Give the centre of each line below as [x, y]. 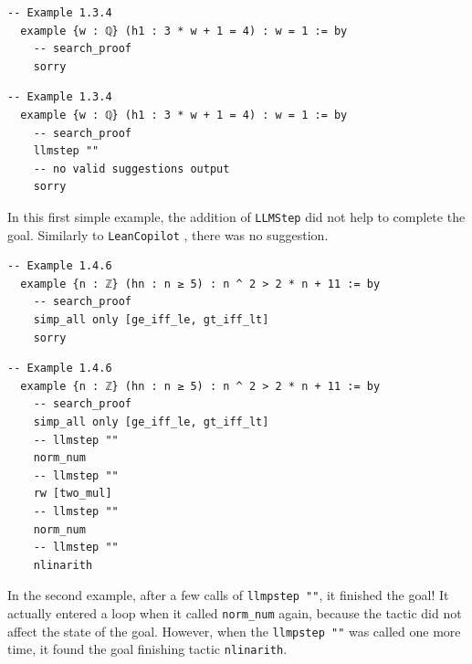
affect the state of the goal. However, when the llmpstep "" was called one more [234, 631]
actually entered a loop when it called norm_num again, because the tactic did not [235, 613]
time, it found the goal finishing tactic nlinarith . [147, 649]
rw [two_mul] [73, 494]
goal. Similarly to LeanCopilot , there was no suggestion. [168, 234]
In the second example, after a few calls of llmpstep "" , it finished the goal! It [228, 595]
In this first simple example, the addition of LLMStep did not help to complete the [236, 216]
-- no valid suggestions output [131, 169]
